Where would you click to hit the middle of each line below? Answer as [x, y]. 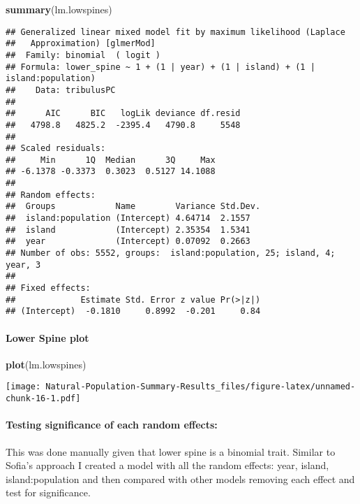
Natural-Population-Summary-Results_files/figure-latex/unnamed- [201, 387]
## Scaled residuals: [56, 149]
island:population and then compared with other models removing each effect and [180, 478]
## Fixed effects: [48, 288]
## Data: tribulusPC [61, 90]
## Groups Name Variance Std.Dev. [133, 207]
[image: [23, 387]
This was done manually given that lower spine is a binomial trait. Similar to [171, 451]
